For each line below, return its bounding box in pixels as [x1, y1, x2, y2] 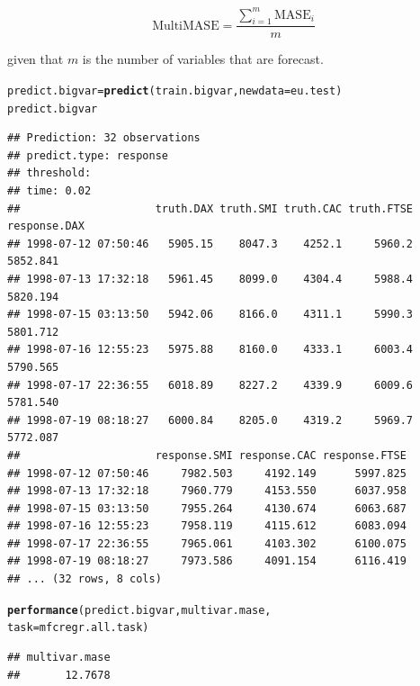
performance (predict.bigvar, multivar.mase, [7, 603, 272, 617]
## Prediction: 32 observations [7, 131, 201, 145]
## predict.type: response [7, 149, 168, 162]
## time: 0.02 [7, 185, 92, 198]
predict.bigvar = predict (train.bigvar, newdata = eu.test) [7, 84, 343, 97]
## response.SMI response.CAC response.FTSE [7, 448, 407, 462]
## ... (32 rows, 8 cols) [7, 573, 162, 586]
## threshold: [7, 167, 92, 180]
